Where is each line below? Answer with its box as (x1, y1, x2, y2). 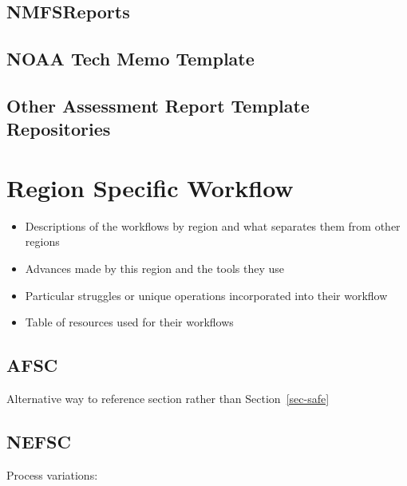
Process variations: (6, 466, 98, 483)
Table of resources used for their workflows (25, 314, 234, 330)
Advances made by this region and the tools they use (25, 260, 285, 277)
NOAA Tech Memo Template (6, 46, 255, 71)
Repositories (6, 117, 111, 141)
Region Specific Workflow (6, 171, 294, 203)
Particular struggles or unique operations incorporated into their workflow (25, 286, 388, 303)
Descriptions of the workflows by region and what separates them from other (25, 217, 401, 234)
